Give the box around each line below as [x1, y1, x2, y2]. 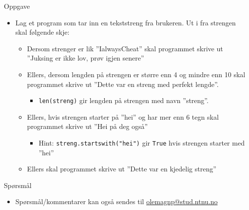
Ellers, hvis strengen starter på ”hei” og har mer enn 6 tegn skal [27, 111, 219, 122]
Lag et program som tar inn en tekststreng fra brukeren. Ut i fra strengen [15, 17, 236, 27]
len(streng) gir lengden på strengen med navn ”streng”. [38, 95, 209, 105]
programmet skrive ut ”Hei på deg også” [27, 121, 148, 131]
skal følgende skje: [15, 27, 70, 37]
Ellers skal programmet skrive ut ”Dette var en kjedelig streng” [27, 164, 216, 174]
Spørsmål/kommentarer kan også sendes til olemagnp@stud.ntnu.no [15, 196, 218, 207]
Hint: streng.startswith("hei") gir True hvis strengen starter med [38, 138, 245, 147]
